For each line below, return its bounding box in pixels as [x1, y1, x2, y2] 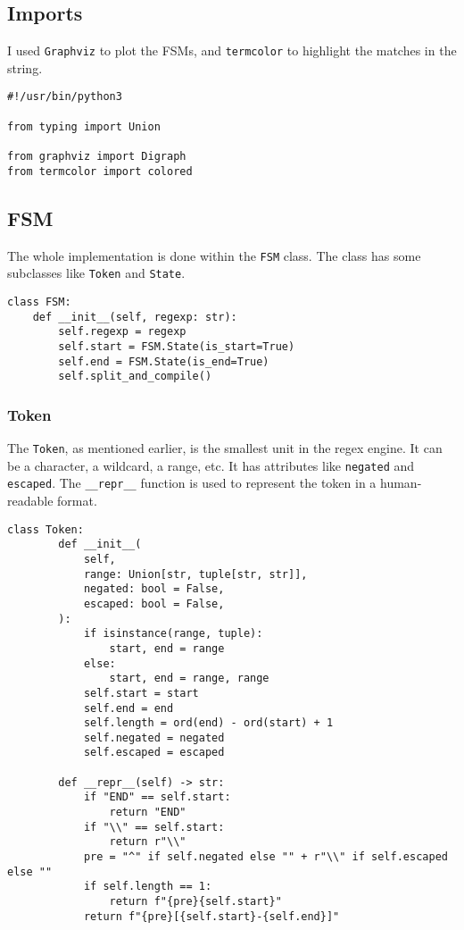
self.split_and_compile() [58, 370, 212, 383]
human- [380, 473, 422, 492]
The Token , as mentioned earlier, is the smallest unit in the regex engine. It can [7, 439, 443, 457]
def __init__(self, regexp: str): [32, 310, 237, 323]
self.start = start [83, 686, 199, 700]
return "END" [109, 806, 186, 819]
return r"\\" [109, 835, 186, 849]
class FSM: [7, 295, 71, 308]
